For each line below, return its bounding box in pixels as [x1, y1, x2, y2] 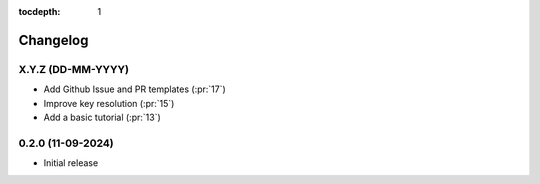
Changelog [18, 31, 89, 49]
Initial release [43, 157, 99, 169]
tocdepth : [18, 6, 61, 17]
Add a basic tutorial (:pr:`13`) [43, 111, 162, 123]
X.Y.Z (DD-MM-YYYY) [18, 62, 130, 76]
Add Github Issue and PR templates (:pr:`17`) [43, 83, 227, 95]
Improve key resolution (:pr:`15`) [43, 97, 175, 109]
